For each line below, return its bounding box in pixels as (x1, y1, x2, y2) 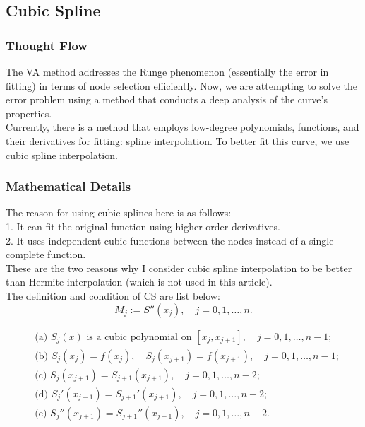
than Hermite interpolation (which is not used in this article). (6, 274, 273, 289)
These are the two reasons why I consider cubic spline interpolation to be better (6, 260, 352, 275)
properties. (6, 105, 52, 120)
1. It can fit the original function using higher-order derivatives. (6, 218, 280, 233)
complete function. (6, 247, 86, 262)
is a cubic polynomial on (86, 332, 192, 342)
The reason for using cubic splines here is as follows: (6, 205, 232, 220)
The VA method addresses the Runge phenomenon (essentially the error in (6, 64, 329, 78)
